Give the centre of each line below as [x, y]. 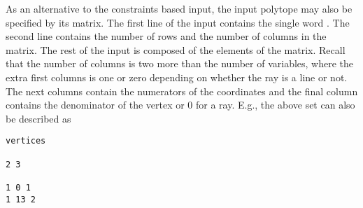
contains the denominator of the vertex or [95, 105]
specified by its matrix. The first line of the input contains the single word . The [178, 22]
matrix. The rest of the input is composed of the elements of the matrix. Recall [176, 49]
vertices [26, 141]
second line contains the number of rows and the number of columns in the [166, 36]
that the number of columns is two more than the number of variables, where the [180, 63]
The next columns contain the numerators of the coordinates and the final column [182, 91]
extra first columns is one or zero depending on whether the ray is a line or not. [177, 77]
